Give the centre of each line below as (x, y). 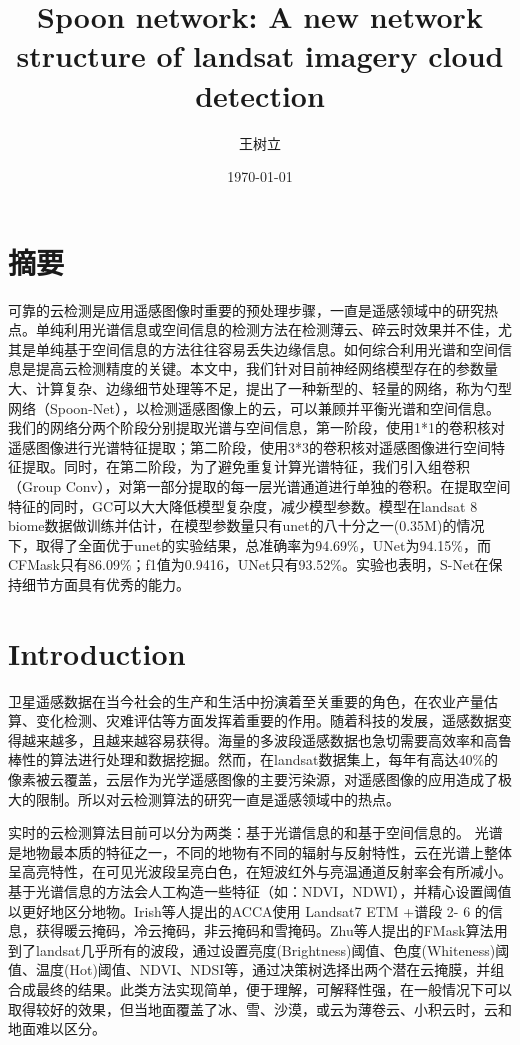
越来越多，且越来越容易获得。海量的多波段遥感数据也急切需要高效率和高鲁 (266, 739)
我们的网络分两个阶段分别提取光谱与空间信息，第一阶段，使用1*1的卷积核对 (256, 427)
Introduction (97, 652)
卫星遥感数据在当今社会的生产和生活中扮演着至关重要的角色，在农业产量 (246, 700)
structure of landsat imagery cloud (260, 55)
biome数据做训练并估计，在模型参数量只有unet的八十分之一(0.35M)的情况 (246, 525)
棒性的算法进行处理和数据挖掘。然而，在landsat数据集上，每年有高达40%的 (253, 759)
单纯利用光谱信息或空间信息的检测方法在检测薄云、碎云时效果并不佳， (266, 329)
